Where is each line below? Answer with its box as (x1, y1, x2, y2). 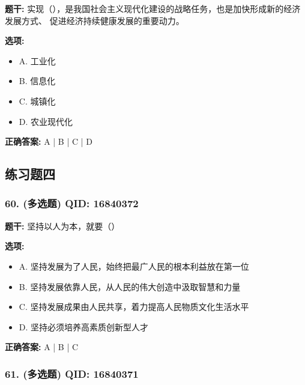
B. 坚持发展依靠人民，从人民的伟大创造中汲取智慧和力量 (19, 280, 241, 293)
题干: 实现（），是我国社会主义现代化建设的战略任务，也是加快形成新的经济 (5, 2, 301, 14)
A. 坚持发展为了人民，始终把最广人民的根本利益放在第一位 (19, 259, 249, 272)
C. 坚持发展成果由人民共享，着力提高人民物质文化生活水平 (19, 300, 249, 313)
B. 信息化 (19, 74, 56, 87)
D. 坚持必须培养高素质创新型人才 (19, 320, 149, 333)
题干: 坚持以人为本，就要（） (5, 219, 120, 232)
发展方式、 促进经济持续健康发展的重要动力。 (5, 14, 184, 26)
